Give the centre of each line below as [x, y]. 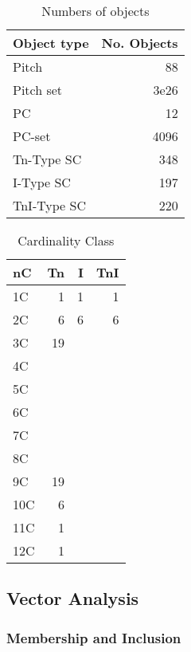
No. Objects [140, 43]
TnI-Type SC [50, 205]
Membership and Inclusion [94, 637]
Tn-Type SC [47, 159]
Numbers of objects [95, 11]
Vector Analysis [73, 598]
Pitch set [38, 90]
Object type [51, 43]
